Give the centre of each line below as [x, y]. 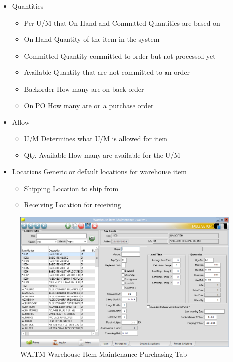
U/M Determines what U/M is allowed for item [96, 138]
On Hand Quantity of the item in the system [92, 39]
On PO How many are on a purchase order [89, 105]
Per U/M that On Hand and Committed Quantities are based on [122, 22]
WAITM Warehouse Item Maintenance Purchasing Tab [104, 354]
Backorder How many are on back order [84, 88]
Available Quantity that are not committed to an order [107, 72]
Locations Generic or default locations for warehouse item [99, 171]
